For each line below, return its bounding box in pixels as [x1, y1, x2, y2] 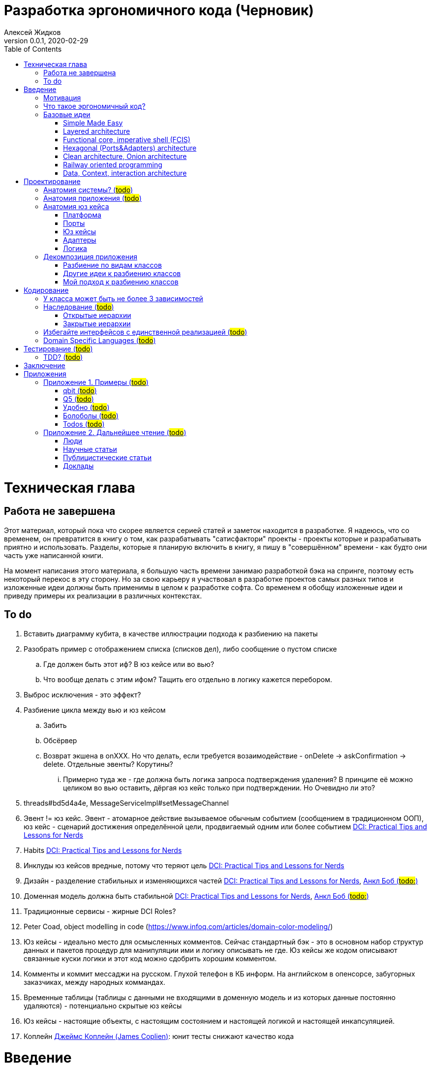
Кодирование [24, 285, 69, 294]
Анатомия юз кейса [43, 202, 109, 211]
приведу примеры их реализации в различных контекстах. [4, 591, 202, 600]
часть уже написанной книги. [4, 551, 103, 560]
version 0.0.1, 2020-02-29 [4, 36, 89, 45]
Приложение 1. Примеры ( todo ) [43, 377, 149, 386]
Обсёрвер [43, 736, 77, 745]
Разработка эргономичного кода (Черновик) [4, 2, 314, 19]
